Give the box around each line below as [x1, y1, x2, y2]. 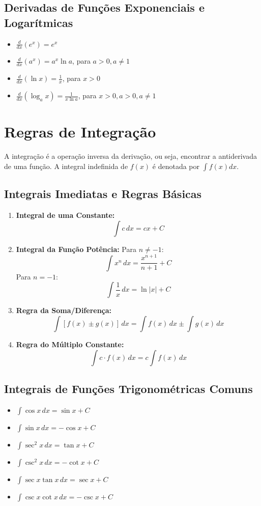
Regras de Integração [4, 121, 156, 142]
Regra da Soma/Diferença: [16, 305, 112, 316]
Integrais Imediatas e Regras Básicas [4, 186, 202, 202]
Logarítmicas [4, 14, 73, 30]
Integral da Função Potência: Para [16, 243, 136, 254]
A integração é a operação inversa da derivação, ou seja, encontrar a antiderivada [4, 151, 257, 161]
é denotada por [152, 160, 200, 171]
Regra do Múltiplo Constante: [16, 339, 124, 349]
